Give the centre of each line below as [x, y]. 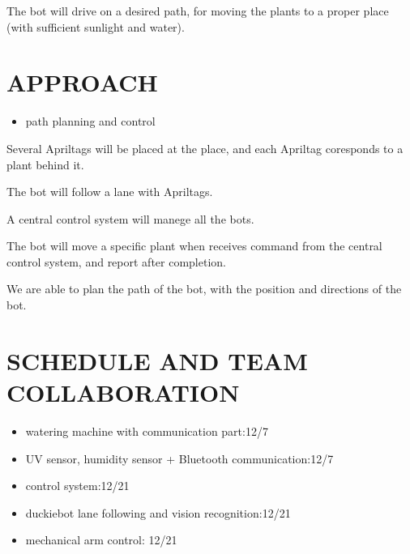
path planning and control [90, 121]
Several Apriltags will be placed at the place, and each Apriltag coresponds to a [205, 148]
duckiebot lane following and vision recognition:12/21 [158, 512]
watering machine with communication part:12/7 [147, 430]
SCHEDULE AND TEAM [157, 360]
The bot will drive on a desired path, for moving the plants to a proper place [198, 11]
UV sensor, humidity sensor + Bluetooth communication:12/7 [179, 458]
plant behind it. [45, 164]
